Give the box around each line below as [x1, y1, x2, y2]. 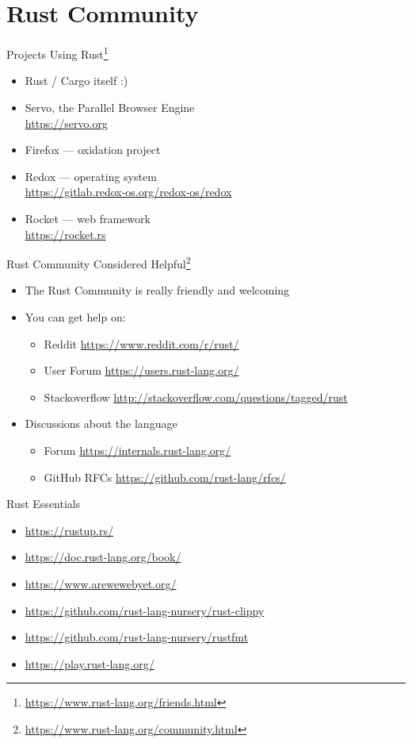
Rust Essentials [6, 495, 81, 512]
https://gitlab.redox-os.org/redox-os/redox [25, 183, 232, 200]
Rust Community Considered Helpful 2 [6, 253, 191, 271]
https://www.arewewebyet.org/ [25, 575, 177, 591]
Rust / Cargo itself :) [25, 72, 128, 89]
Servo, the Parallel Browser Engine [25, 98, 195, 115]
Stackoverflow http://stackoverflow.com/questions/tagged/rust [44, 388, 348, 405]
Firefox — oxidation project [25, 141, 161, 158]
